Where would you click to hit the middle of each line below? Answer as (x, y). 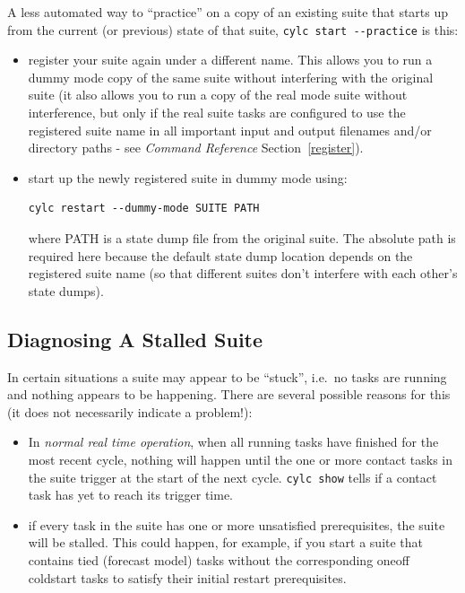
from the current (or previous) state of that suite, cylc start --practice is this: (233, 29)
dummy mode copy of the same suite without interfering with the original (231, 77)
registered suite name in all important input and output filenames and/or (230, 130)
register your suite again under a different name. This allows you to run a (230, 60)
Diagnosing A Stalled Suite (135, 339)
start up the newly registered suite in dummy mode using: (188, 177)
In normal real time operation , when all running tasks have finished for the (233, 442)
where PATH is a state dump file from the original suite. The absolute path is (242, 238)
